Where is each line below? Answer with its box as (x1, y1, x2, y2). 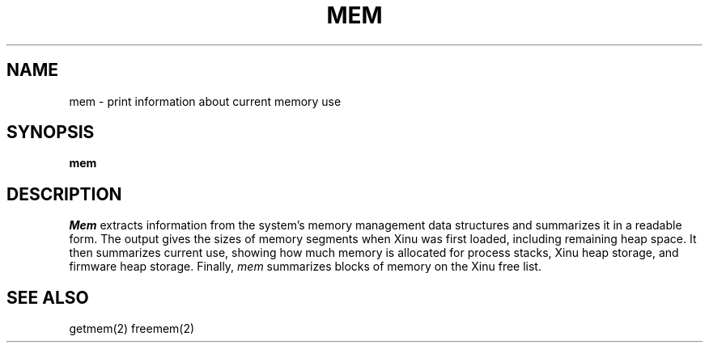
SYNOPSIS (6, 122, 95, 143)
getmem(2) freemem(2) (69, 322, 195, 336)
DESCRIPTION (6, 183, 122, 204)
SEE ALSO (6, 287, 89, 308)
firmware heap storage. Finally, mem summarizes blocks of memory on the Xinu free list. (69, 259, 541, 274)
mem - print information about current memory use (69, 94, 342, 108)
